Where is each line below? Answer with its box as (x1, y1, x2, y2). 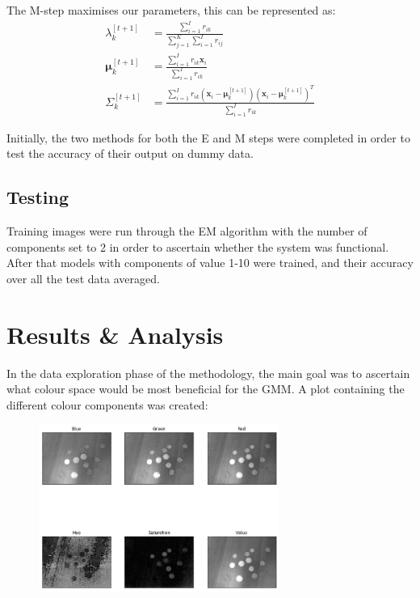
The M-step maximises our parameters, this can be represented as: (6, 2, 336, 18)
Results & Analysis (6, 317, 224, 350)
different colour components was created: (6, 396, 208, 413)
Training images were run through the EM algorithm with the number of (6, 223, 367, 240)
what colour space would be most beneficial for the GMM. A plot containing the (6, 380, 405, 397)
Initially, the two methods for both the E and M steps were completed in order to (6, 129, 410, 146)
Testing (6, 184, 69, 210)
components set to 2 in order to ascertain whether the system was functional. (6, 238, 389, 255)
